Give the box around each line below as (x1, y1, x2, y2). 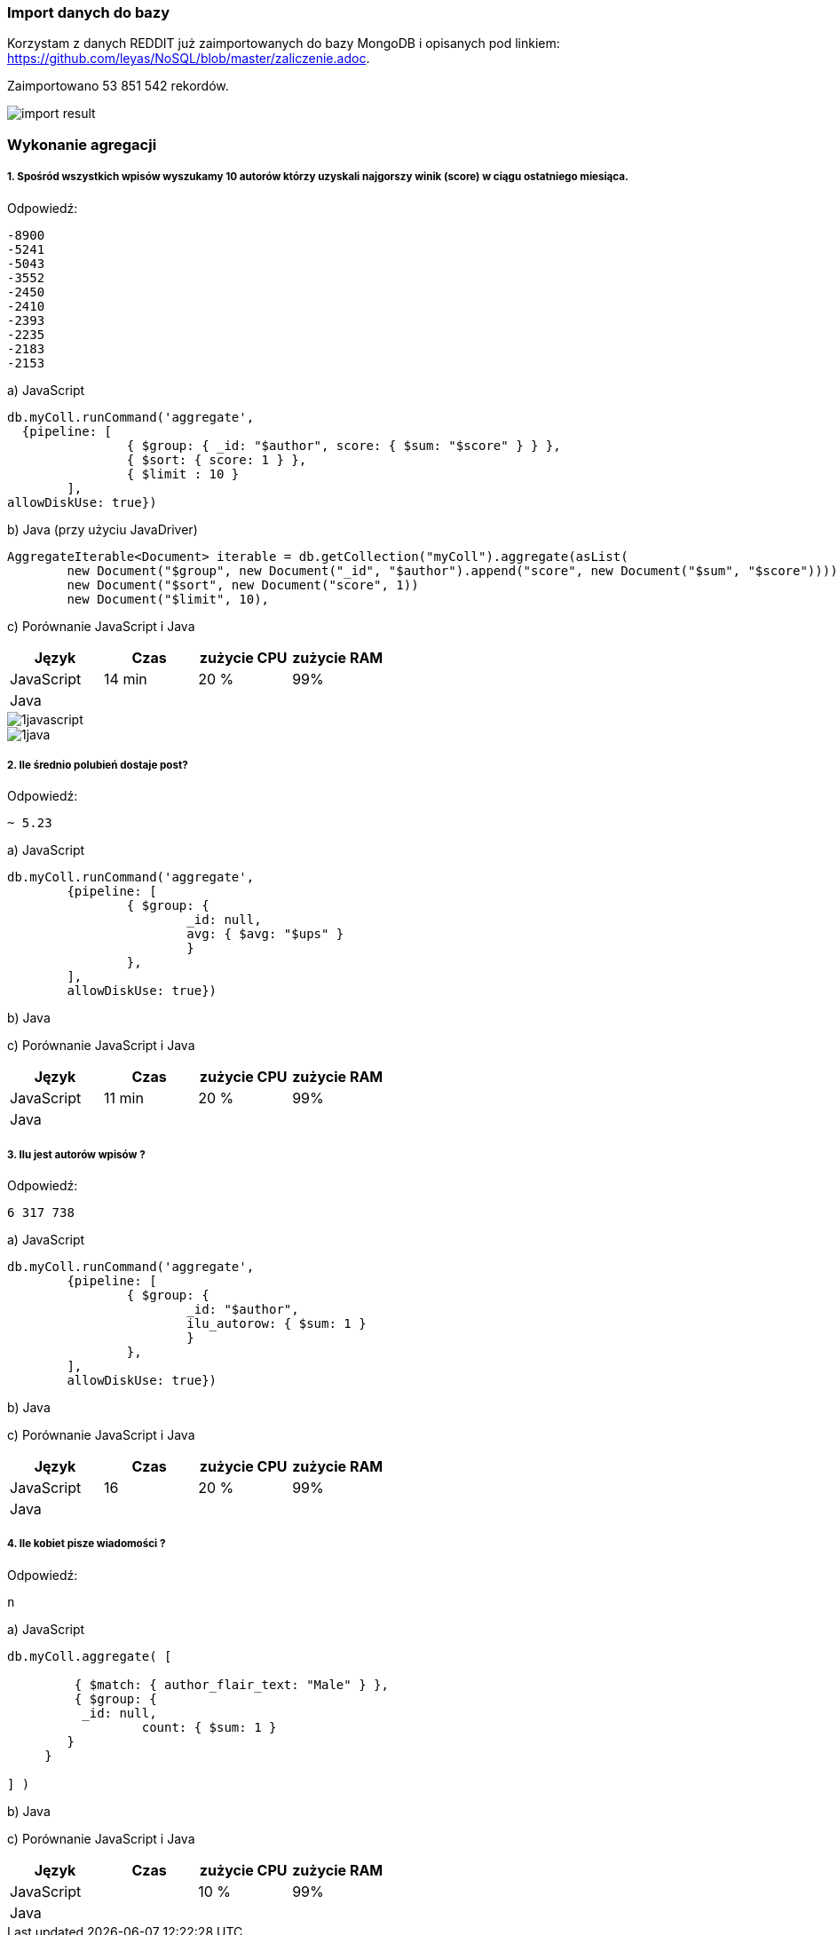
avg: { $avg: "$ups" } (186, 927, 344, 942)
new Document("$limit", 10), (67, 591, 270, 606)
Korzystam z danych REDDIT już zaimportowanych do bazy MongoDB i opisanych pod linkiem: (7, 36, 560, 51)
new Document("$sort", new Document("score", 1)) (67, 577, 419, 592)
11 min (104, 1089, 144, 1108)
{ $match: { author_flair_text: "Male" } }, (74, 1677, 389, 1692)
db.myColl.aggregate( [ (7, 1648, 172, 1663)
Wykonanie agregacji (7, 135, 157, 154)
